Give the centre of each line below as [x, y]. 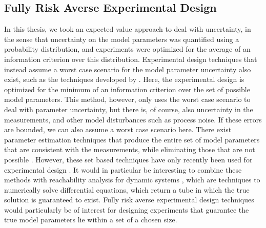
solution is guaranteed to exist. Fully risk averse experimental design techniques [129, 200]
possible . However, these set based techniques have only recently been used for [128, 159]
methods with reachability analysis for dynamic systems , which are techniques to [132, 180]
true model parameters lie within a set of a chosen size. [91, 220]
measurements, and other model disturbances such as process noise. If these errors [133, 119]
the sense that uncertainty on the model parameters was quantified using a [122, 39]
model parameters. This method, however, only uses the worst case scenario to [127, 99]
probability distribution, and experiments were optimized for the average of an [127, 49]
